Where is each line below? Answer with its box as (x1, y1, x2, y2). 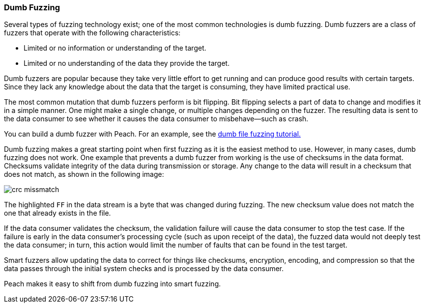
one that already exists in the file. (4, 209, 111, 218)
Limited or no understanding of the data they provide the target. (24, 59, 230, 68)
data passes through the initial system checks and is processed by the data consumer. (4, 264, 284, 273)
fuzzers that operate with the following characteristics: (4, 28, 181, 37)
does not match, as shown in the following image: (4, 170, 164, 179)
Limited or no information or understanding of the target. (24, 44, 206, 53)
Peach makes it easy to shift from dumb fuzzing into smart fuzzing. (4, 279, 221, 288)
